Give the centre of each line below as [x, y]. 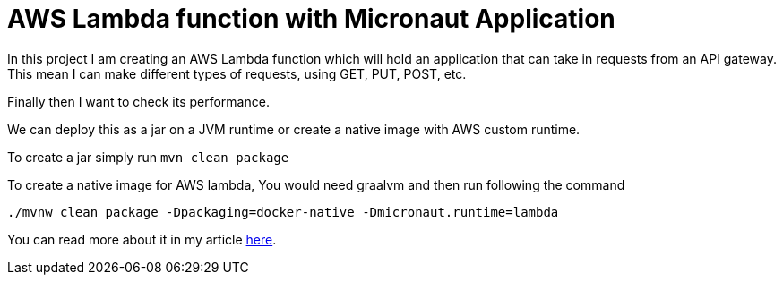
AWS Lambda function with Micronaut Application [311, 19]
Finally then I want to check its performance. [138, 101]
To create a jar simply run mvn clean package [148, 157]
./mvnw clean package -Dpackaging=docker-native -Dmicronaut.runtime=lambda [283, 212]
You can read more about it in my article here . [142, 239]
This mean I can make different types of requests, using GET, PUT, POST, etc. [237, 73]
